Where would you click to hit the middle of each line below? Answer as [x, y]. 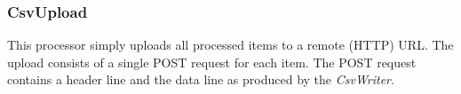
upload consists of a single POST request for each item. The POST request [212, 62]
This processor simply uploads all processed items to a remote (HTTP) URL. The [230, 45]
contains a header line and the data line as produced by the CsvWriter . [201, 79]
